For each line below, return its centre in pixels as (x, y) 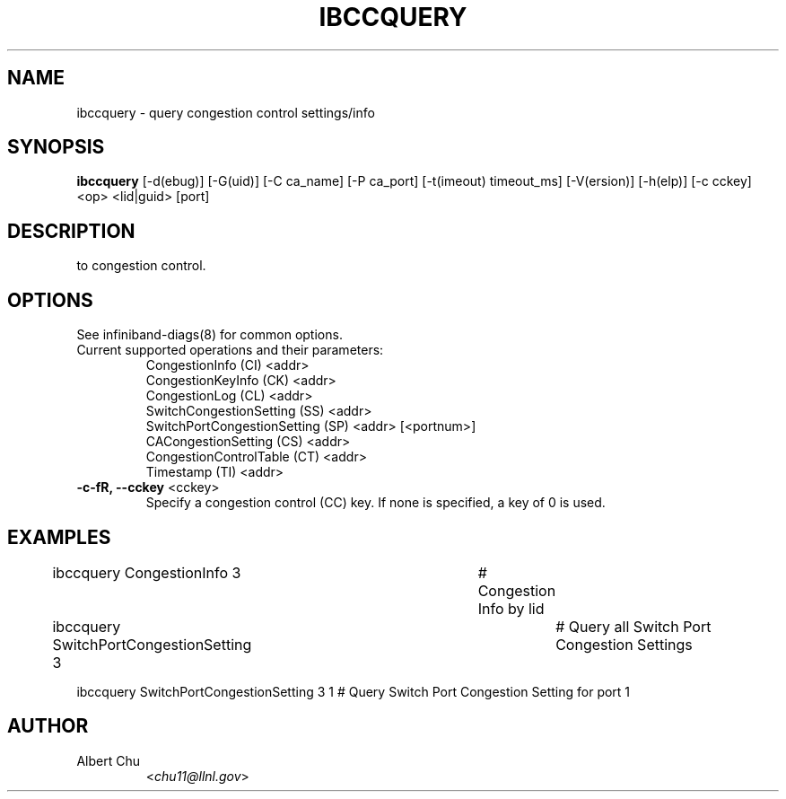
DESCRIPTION (71, 231)
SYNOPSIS (56, 147)
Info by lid (511, 608)
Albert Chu (108, 760)
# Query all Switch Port (633, 626)
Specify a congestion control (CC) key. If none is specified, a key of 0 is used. (376, 503)
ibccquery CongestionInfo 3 (147, 572)
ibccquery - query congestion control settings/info (226, 112)
